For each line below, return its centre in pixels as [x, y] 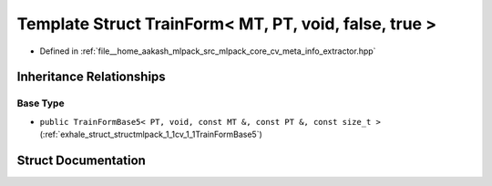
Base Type [41, 103]
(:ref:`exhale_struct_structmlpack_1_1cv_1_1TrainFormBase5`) [151, 134]
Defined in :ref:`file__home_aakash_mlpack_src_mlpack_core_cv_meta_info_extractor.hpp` [208, 51]
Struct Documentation [81, 160]
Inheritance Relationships [91, 77]
